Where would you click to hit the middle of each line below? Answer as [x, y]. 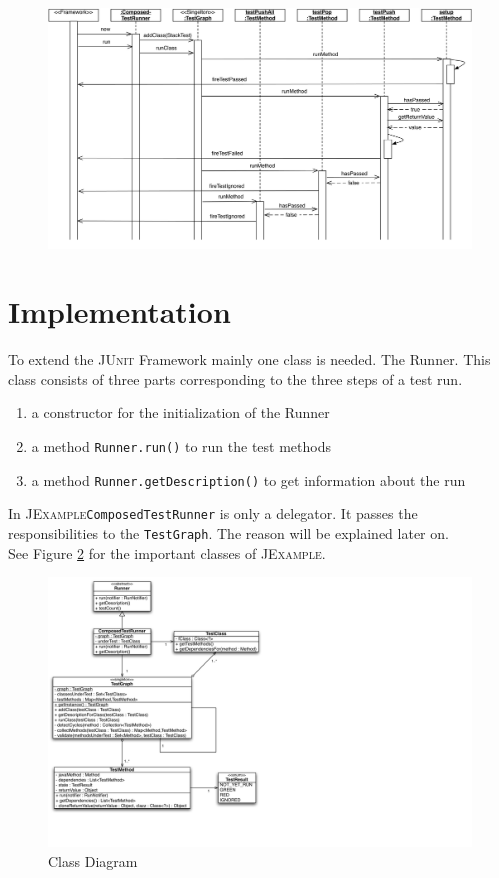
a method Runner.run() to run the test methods [181, 446]
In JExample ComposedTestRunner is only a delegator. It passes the [213, 513]
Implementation [119, 311]
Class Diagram [93, 860]
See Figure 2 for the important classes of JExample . [167, 552]
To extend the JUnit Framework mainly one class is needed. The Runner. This [249, 359]
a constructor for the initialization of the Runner [180, 412]
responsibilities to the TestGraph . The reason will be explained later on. [228, 533]
